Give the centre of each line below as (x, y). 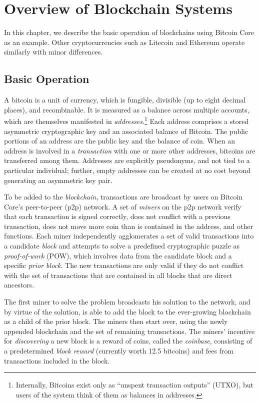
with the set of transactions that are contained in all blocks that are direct (118, 275)
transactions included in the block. (57, 360)
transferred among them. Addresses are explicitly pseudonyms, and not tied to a (127, 160)
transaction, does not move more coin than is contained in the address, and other (128, 226)
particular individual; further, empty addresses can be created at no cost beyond (127, 170)
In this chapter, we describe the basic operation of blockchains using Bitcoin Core (129, 32)
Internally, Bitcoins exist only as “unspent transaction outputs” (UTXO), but (135, 385)
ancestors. (19, 285)
